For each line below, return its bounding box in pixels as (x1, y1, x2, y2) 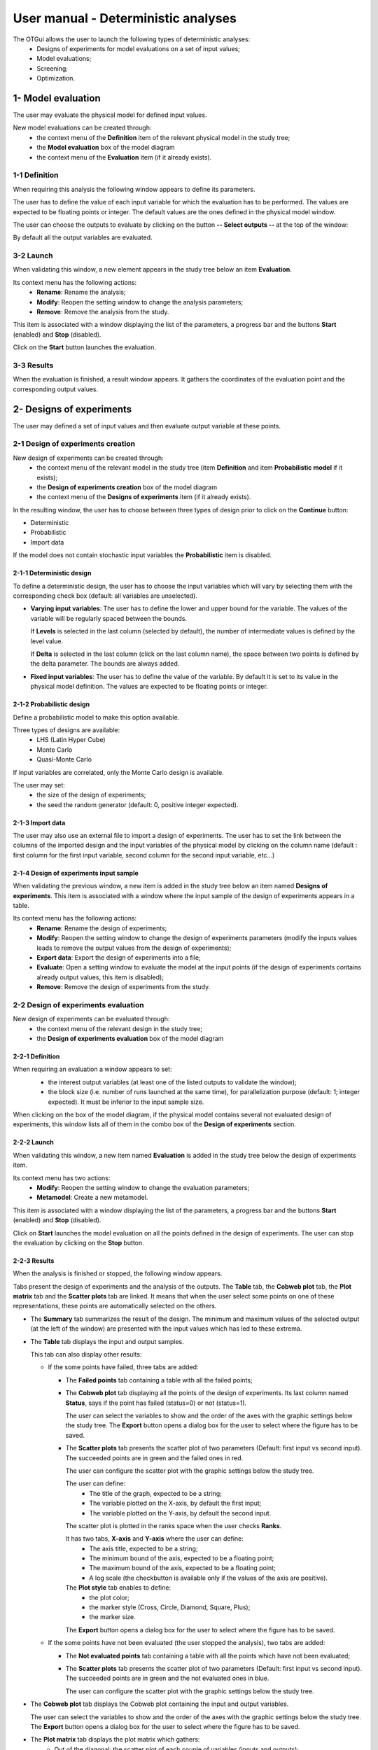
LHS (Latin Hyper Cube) (36, 736, 106, 744)
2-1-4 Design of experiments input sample (13, 869, 139, 877)
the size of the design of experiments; (36, 791, 146, 799)
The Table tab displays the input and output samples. (30, 1337, 185, 1345)
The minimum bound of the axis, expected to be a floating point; (89, 1554, 274, 1562)
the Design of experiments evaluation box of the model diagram (36, 1035, 224, 1043)
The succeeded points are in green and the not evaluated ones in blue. (65, 1674, 269, 1683)
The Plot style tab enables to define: (65, 1583, 171, 1592)
